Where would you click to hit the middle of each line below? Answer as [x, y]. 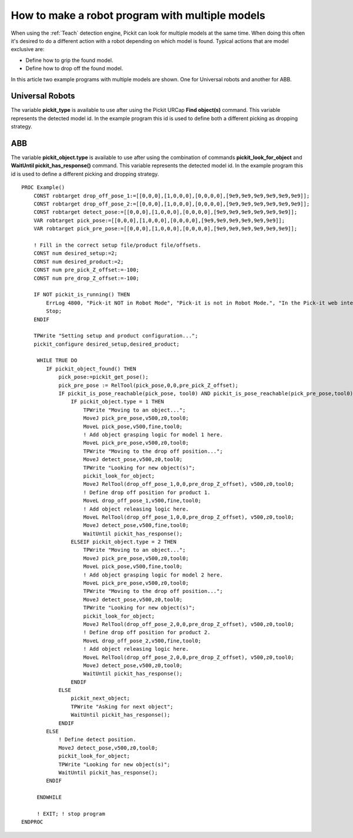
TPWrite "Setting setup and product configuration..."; [116, 336]
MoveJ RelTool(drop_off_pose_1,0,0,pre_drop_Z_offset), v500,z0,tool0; [189, 484]
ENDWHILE [49, 797]
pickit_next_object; [101, 698]
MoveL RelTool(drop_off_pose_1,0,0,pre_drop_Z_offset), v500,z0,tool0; [189, 517]
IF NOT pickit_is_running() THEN [82, 295]
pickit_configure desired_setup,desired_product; [106, 344]
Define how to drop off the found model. [74, 68]
